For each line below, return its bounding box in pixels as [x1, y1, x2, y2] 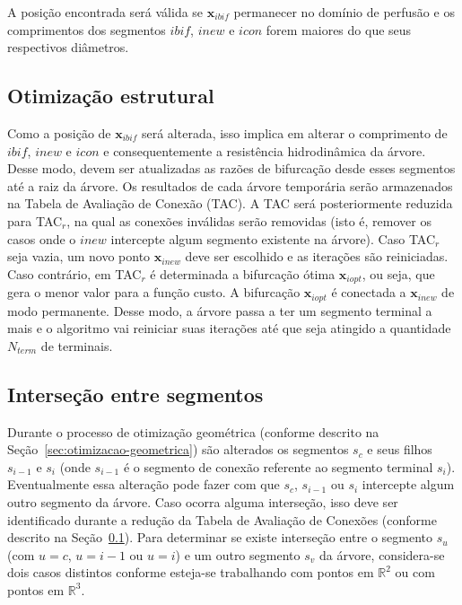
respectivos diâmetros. [7, 38, 129, 57]
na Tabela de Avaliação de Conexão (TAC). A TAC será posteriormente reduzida [7, 194, 453, 213]
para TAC [7, 211, 63, 230]
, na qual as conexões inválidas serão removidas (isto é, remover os [66, 211, 431, 230]
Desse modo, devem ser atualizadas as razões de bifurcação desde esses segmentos [7, 159, 456, 178]
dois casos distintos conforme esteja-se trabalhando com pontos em [7, 563, 374, 582]
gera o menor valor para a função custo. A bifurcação [7, 283, 301, 302]
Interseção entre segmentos [7, 380, 264, 408]
